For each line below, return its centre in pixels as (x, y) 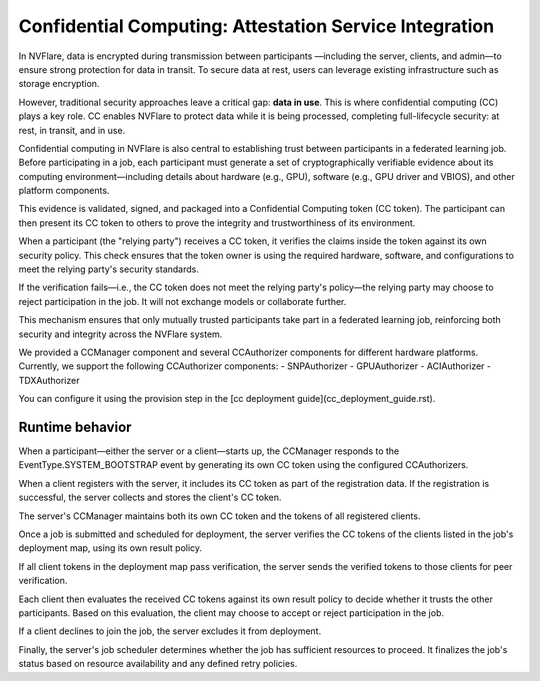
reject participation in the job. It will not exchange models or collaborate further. (182, 301)
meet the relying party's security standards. (109, 269)
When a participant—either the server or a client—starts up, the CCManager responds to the (209, 451)
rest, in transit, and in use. (72, 130)
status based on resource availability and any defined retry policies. (158, 664)
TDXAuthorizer (49, 380)
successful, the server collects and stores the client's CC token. (150, 497)
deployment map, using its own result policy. (110, 548)
